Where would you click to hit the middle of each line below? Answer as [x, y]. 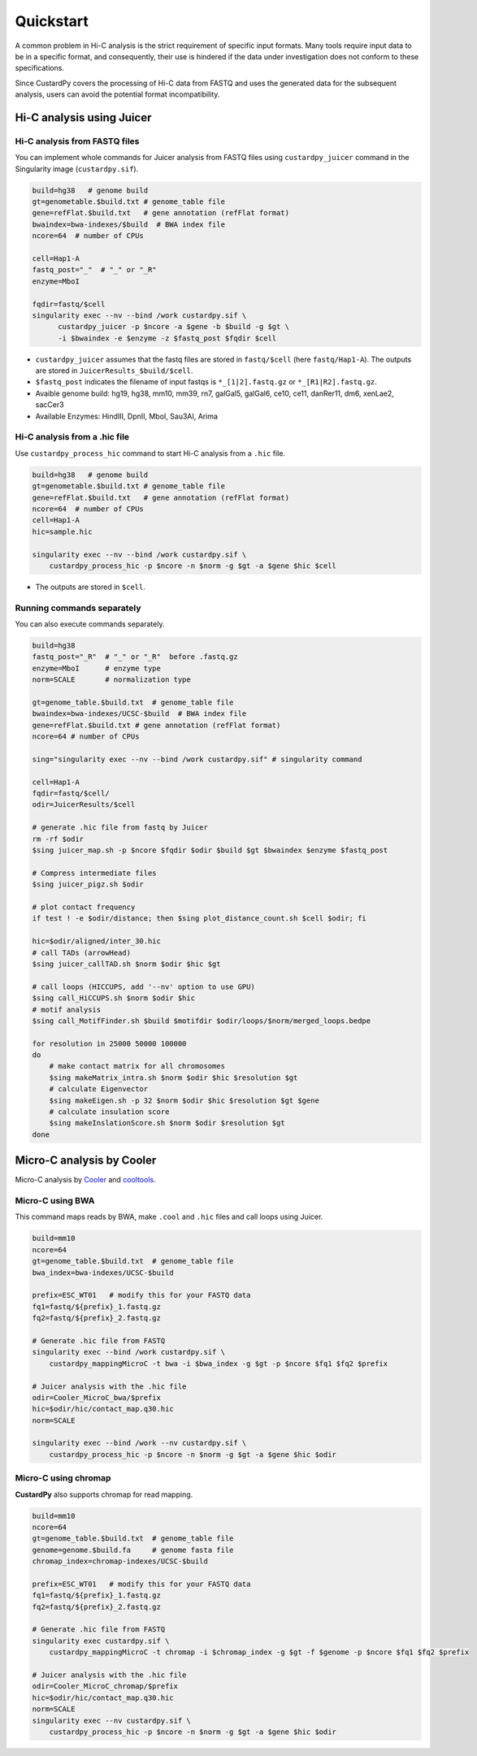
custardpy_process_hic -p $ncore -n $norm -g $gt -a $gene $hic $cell [193, 566]
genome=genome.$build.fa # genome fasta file [133, 1550]
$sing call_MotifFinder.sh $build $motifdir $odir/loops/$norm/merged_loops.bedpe [202, 1021]
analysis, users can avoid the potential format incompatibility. [117, 94]
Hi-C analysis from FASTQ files [77, 141]
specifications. [40, 68]
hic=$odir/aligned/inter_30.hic [97, 941]
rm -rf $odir [58, 839]
